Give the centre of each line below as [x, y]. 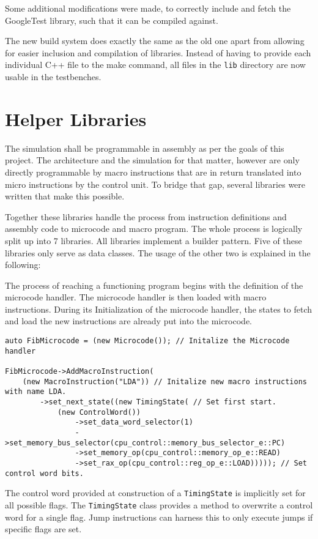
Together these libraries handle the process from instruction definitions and [146, 216]
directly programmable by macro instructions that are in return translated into [153, 172]
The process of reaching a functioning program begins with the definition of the [154, 285]
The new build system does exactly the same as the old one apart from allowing [155, 41]
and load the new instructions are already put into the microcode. [128, 321]
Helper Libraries [76, 118]
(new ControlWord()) [99, 412]
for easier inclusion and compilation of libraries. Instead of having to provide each [158, 52]
